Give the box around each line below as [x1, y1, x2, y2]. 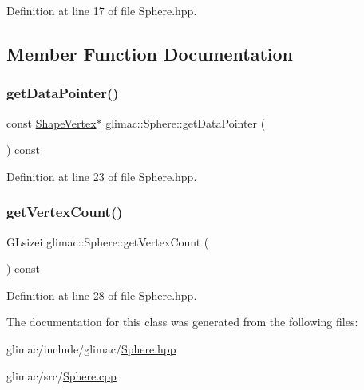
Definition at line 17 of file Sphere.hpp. [6, 2, 197, 18]
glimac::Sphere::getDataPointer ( [105, 114, 266, 131]
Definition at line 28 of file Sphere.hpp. [6, 286, 197, 303]
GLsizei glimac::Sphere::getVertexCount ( [6, 233, 209, 250]
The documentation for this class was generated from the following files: [6, 313, 358, 330]
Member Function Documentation [6, 41, 294, 65]
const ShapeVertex [6, 114, 97, 131]
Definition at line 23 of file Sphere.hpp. [6, 167, 197, 184]
